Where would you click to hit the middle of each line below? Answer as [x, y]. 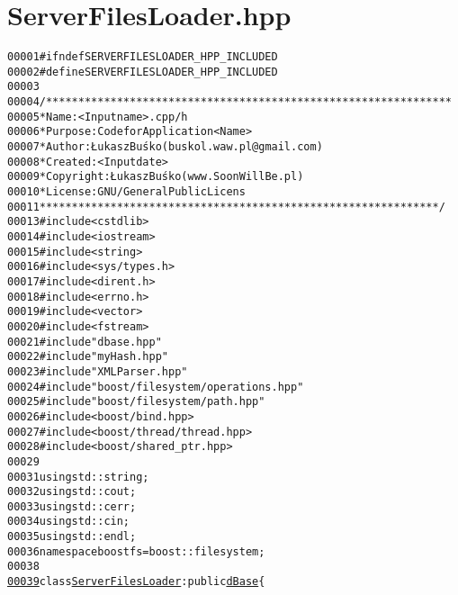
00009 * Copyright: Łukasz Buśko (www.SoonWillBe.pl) [156, 177]
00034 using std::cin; [69, 522]
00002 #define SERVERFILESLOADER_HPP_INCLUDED [143, 72]
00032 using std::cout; [72, 492]
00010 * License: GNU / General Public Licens [126, 192]
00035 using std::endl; [72, 537]
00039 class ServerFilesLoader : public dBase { [136, 582]
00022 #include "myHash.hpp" [88, 357]
